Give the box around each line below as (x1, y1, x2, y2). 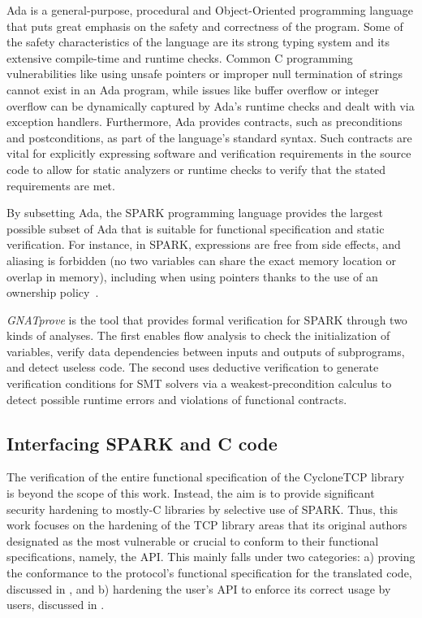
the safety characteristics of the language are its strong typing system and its (6, 33, 390, 50)
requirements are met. (6, 176, 115, 194)
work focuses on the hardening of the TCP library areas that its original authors (6, 516, 407, 533)
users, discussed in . (6, 596, 105, 613)
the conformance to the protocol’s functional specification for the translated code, (6, 564, 412, 581)
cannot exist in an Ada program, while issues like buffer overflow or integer (6, 81, 380, 98)
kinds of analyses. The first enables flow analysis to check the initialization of (6, 327, 390, 344)
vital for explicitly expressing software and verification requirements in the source (6, 145, 411, 162)
